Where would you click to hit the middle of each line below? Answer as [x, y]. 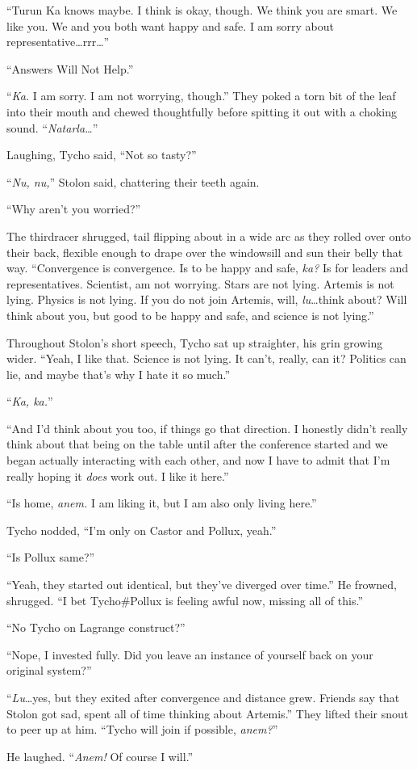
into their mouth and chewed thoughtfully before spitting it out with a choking [202, 111]
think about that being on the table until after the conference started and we [197, 444]
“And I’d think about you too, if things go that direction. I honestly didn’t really [207, 428]
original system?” [49, 670]
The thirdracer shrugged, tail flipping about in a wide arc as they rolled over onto [209, 236]
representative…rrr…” [58, 42]
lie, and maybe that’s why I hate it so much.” [119, 374]
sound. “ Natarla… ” [52, 127]
